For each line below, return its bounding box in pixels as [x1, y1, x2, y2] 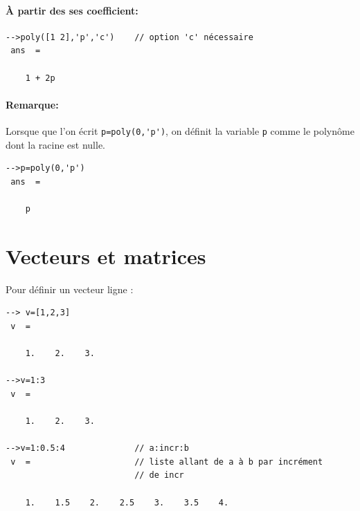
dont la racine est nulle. [6, 137, 106, 151]
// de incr [134, 470, 184, 481]
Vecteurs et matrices [6, 241, 206, 270]
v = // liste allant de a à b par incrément [10, 456, 323, 467]
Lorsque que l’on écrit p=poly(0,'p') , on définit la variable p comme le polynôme [6, 123, 354, 138]
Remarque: [6, 97, 59, 111]
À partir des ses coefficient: [6, 3, 138, 17]
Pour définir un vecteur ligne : [6, 281, 134, 296]
